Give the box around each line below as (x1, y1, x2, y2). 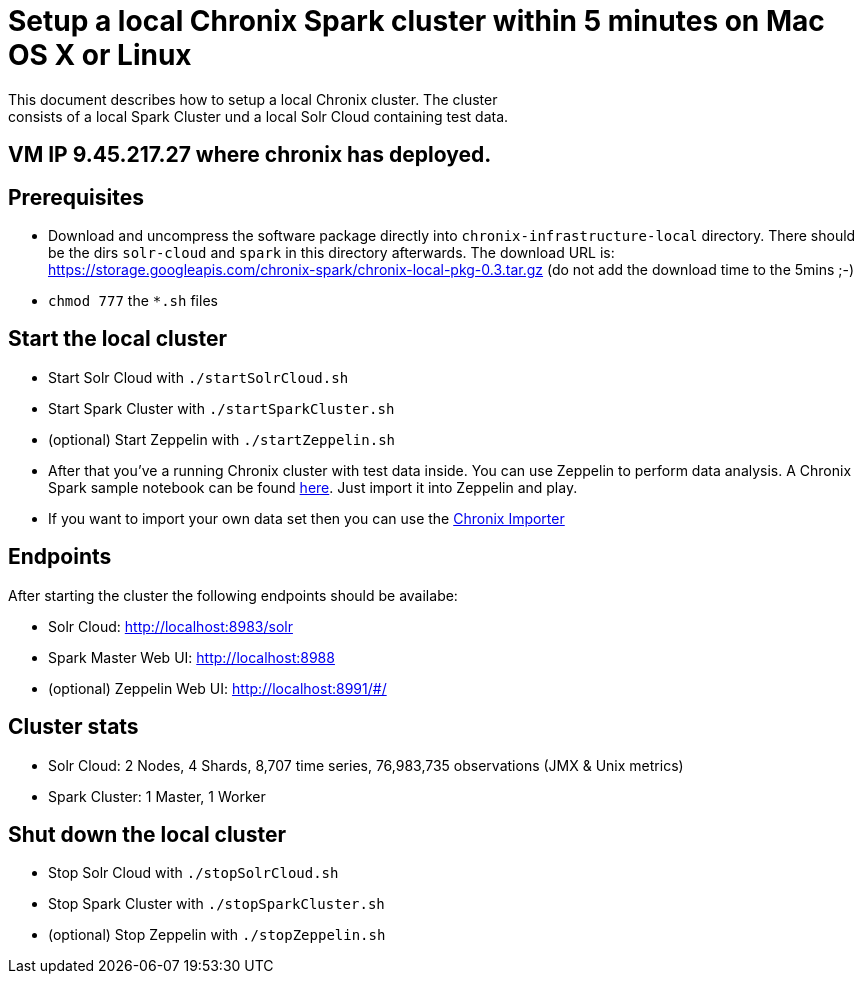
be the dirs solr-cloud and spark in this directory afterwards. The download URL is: (48, 244, 615, 262)
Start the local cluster (8, 326, 228, 352)
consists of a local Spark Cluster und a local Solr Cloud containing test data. (8, 107, 509, 125)
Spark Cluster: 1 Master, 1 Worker (48, 787, 266, 805)
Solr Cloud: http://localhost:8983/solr (48, 617, 293, 635)
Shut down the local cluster (8, 821, 287, 847)
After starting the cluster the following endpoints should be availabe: (8, 586, 458, 604)
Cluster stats (8, 714, 139, 740)
